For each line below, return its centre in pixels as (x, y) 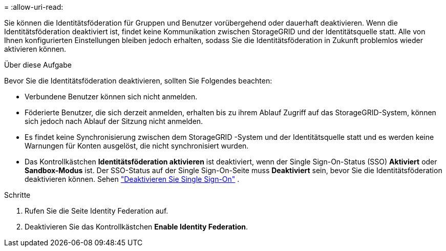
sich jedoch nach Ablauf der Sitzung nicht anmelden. (114, 121)
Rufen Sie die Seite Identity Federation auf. (97, 211)
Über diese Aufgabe (38, 65)
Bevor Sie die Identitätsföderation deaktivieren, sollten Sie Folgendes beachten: (138, 81)
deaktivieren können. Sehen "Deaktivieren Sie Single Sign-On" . (132, 179)
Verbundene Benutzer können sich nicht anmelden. (111, 97)
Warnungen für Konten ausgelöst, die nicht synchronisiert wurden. (137, 146)
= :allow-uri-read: (34, 7)
